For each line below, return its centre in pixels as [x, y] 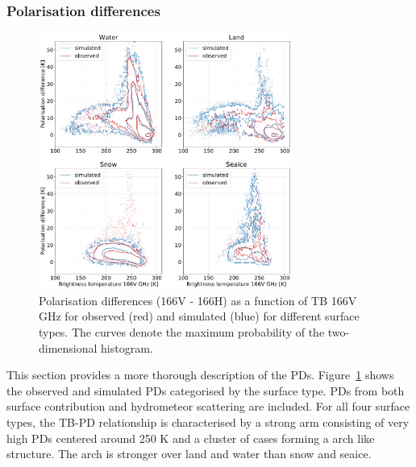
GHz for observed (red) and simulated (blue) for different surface [199, 316]
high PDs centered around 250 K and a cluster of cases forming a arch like [191, 438]
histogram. [127, 347]
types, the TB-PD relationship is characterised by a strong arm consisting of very [208, 422]
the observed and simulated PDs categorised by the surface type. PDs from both [206, 390]
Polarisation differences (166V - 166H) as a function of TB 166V [198, 300]
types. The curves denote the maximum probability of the [182, 332]
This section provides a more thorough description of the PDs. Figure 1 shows [200, 375]
